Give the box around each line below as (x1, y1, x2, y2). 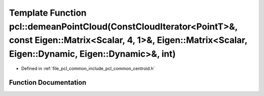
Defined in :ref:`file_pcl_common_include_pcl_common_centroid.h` (21, 65, 155, 71)
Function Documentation (9, 78, 87, 87)
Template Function (9, 7, 87, 18)
